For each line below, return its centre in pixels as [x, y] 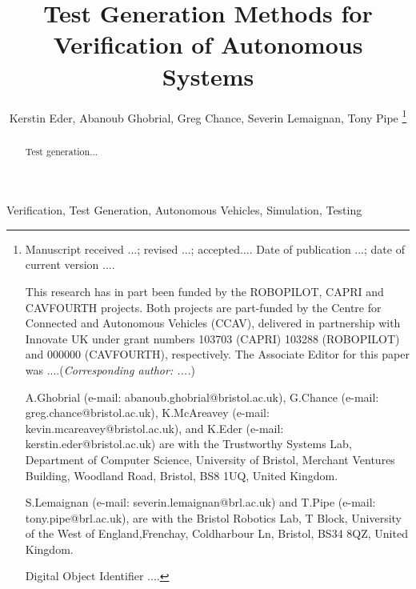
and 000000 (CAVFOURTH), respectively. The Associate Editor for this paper [217, 354]
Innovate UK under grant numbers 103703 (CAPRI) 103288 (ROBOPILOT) [212, 338]
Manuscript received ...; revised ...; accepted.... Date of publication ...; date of [215, 248]
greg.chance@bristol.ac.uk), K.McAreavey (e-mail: [147, 413]
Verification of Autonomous [208, 44]
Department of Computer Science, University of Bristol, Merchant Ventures [210, 459]
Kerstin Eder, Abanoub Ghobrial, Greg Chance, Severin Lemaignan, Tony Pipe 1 [208, 116]
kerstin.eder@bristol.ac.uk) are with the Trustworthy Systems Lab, [188, 444]
